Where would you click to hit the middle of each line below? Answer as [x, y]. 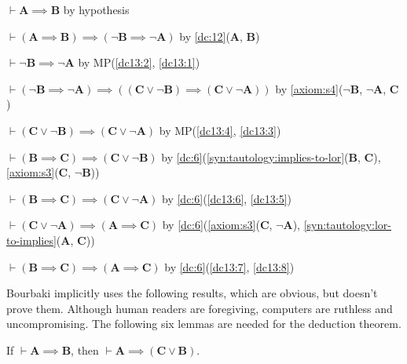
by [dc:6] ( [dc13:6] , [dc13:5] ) [227, 198]
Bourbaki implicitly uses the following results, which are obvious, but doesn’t [192, 293]
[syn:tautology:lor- [347, 225]
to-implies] [31, 240]
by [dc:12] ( [205, 36]
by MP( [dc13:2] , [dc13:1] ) [139, 62]
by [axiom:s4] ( [309, 88]
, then [85, 349]
